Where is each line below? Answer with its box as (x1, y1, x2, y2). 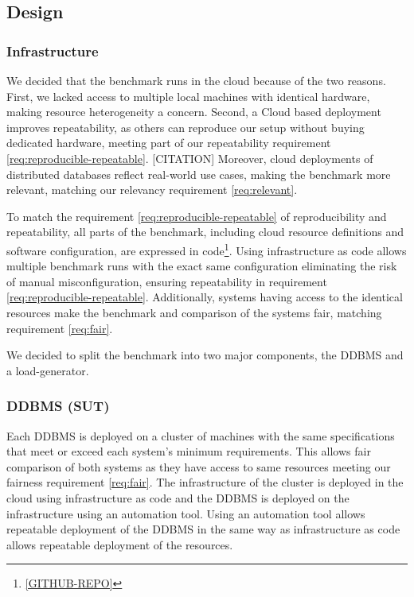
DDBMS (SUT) (6, 396, 110, 416)
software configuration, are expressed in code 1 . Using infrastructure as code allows (6, 239, 407, 258)
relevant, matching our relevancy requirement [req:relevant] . (6, 181, 298, 198)
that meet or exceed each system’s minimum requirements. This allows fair (6, 443, 371, 459)
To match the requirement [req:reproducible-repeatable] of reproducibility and (6, 207, 387, 224)
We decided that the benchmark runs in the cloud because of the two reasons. (6, 72, 386, 88)
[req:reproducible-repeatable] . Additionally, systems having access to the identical (6, 289, 403, 305)
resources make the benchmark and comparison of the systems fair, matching (6, 304, 382, 320)
